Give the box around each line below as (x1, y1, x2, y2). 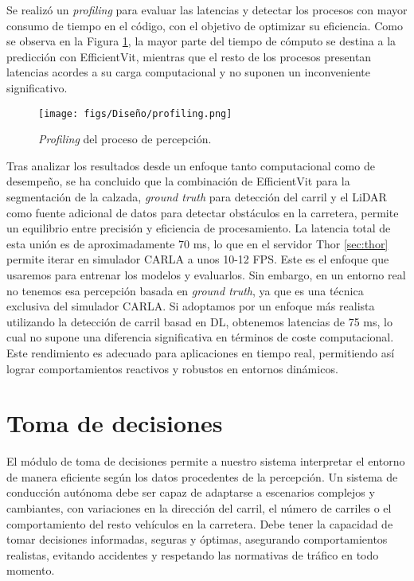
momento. (6, 562, 55, 579)
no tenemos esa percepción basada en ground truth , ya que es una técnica (6, 282, 364, 298)
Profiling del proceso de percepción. (38, 131, 212, 147)
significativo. (6, 79, 68, 96)
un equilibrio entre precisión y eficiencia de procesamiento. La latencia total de (6, 220, 391, 236)
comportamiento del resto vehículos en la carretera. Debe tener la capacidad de (6, 515, 393, 532)
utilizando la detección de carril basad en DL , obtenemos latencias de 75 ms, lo (6, 313, 393, 329)
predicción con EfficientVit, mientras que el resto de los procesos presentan (6, 48, 372, 64)
